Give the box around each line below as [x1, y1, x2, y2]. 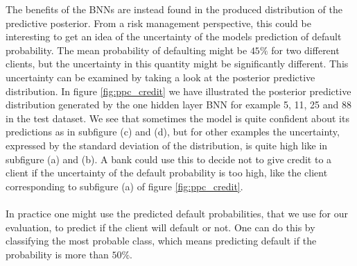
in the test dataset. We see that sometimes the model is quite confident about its [6, 110, 349, 125]
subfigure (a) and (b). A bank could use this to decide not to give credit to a [6, 151, 332, 166]
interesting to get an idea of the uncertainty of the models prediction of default [6, 29, 342, 44]
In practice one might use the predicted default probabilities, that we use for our [6, 206, 348, 220]
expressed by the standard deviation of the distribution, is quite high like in [6, 138, 328, 152]
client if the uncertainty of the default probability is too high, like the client [6, 165, 328, 180]
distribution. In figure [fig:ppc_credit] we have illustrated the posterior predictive [6, 83, 351, 98]
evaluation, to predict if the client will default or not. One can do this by [6, 219, 315, 234]
